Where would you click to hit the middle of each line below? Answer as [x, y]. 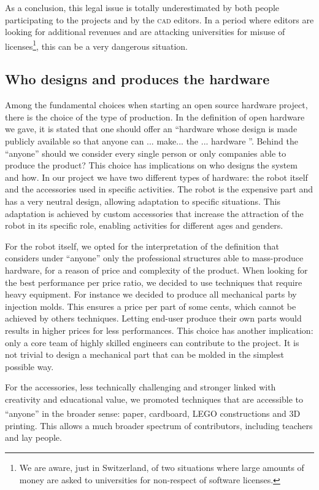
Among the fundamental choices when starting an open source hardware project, [156, 105]
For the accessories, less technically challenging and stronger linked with [140, 387]
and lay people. [33, 437]
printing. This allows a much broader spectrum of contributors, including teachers [159, 425]
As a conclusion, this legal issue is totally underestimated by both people [142, 7]
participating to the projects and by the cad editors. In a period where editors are [159, 19]
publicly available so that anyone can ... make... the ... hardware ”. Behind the [152, 141]
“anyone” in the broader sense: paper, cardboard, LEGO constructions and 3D [153, 413]
